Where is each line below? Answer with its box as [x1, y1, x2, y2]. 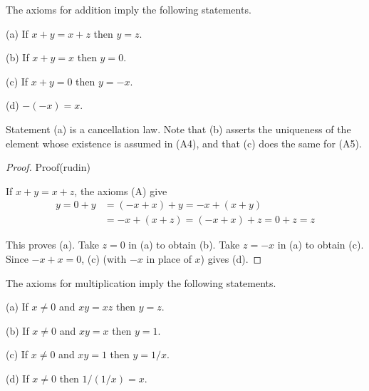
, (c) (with [81, 251, 127, 266]
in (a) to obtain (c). [277, 237, 364, 252]
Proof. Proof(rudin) [6, 160, 90, 174]
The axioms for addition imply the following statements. [6, 2, 251, 16]
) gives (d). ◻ [200, 251, 262, 266]
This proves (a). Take [6, 237, 99, 252]
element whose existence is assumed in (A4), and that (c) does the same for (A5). [6, 135, 362, 150]
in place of [146, 251, 192, 266]
